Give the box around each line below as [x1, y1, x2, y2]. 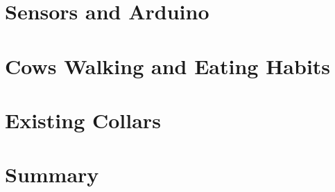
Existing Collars [5, 105, 161, 134]
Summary [5, 160, 99, 189]
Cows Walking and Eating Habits [5, 51, 331, 80]
